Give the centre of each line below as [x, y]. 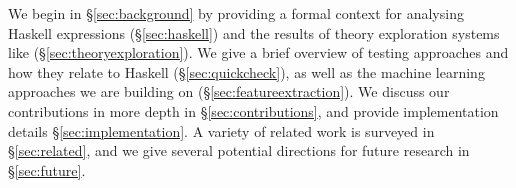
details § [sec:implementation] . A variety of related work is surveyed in [221, 130]
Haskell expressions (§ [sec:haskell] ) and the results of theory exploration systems [254, 32]
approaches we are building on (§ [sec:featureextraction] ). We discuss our [229, 91]
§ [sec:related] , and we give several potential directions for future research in [239, 150]
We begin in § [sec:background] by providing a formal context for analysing [236, 13]
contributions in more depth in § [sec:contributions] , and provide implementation [253, 110]
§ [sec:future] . [47, 169]
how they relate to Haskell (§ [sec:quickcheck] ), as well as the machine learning [246, 71]
